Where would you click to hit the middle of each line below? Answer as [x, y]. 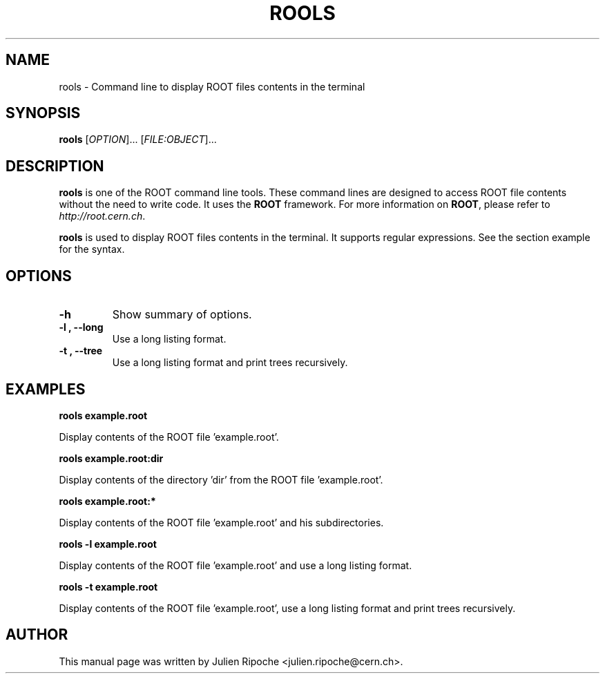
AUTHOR [37, 635]
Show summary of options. [182, 315]
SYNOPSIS [43, 113]
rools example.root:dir [111, 458]
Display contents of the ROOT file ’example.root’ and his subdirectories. [221, 522]
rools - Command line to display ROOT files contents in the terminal [212, 86]
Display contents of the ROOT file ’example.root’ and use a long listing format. [236, 565]
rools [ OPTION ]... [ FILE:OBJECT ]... [138, 140]
